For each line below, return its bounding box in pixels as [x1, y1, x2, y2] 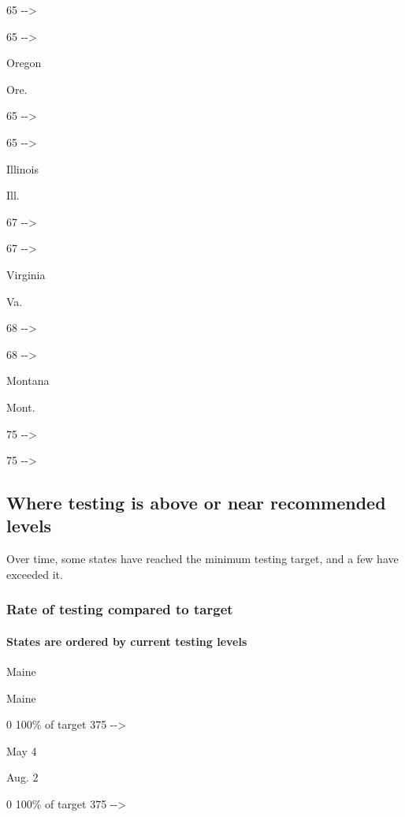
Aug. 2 [6, 769, 39, 785]
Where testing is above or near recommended [6, 491, 386, 515]
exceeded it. [6, 565, 63, 582]
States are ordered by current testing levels [6, 632, 247, 649]
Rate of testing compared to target [6, 599, 233, 619]
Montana [6, 372, 50, 389]
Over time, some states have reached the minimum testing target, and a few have [6, 550, 399, 567]
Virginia [6, 266, 46, 282]
